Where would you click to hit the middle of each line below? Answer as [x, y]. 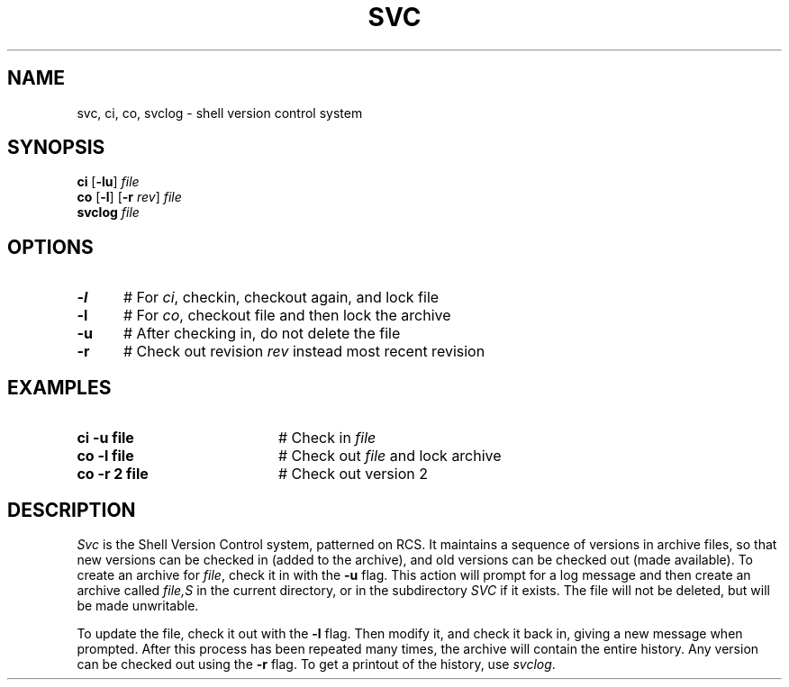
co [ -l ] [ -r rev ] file [129, 197]
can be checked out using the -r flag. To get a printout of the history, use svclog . [316, 664]
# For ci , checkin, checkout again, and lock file [281, 298]
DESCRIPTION [72, 510]
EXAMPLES [59, 387]
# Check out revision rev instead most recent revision [304, 352]
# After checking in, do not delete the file [262, 334]
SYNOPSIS [56, 148]
